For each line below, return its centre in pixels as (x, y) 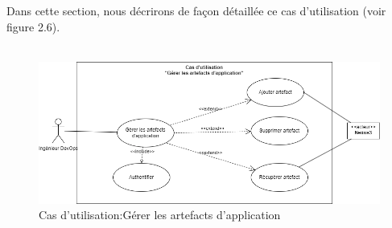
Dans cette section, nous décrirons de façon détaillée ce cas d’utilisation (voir (196, 10)
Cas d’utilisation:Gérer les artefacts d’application (160, 215)
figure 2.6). (33, 26)
